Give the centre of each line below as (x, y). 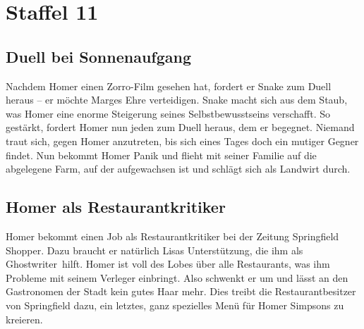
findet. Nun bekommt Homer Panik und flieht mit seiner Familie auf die (161, 155)
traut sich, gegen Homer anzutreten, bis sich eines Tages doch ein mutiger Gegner (182, 141)
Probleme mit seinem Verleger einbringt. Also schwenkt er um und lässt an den (177, 277)
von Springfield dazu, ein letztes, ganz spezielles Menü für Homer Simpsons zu (175, 305)
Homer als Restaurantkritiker (116, 207)
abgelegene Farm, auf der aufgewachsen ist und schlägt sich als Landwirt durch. (178, 169)
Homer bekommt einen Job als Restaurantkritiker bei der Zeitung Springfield (172, 236)
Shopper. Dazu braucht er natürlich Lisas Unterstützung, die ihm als (154, 250)
